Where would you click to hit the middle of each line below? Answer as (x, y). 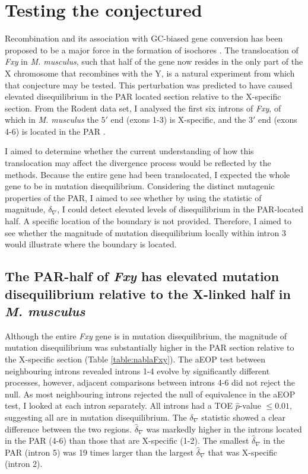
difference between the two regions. (69, 429)
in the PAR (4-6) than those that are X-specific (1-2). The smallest (127, 440)
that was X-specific (243, 452)
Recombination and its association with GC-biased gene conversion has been (144, 38)
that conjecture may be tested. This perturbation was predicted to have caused (149, 85)
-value (250, 405)
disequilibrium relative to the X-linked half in (148, 293)
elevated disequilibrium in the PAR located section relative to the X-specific (143, 96)
